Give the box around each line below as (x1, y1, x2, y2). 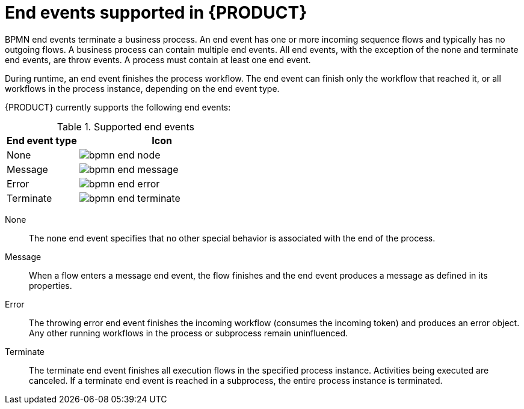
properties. (29, 280, 72, 291)
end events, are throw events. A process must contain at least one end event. (5, 54, 311, 65)
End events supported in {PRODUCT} (5, 2, 307, 23)
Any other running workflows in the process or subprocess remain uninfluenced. (29, 327, 348, 338)
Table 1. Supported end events (57, 120, 194, 133)
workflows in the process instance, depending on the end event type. (5, 83, 280, 94)
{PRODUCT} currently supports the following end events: (5, 101, 231, 112)
